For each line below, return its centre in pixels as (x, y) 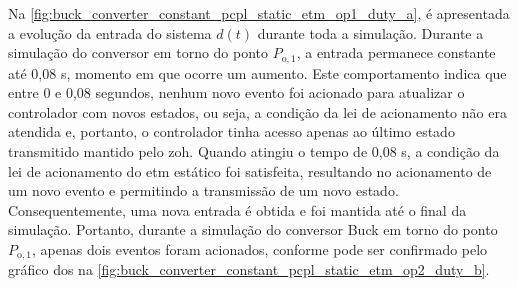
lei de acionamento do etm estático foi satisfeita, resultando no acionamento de (250, 170)
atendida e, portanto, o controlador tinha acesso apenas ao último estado (231, 131)
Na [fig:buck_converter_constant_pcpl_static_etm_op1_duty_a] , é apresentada (259, 13)
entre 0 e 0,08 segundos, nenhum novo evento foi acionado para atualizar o (236, 92)
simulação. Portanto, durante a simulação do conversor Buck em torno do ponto (253, 229)
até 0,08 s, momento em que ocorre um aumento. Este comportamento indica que (257, 72)
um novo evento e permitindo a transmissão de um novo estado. (203, 190)
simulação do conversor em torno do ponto (138, 52)
